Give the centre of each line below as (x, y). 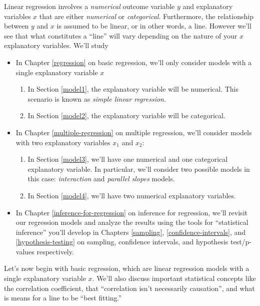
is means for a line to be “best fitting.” (63, 298)
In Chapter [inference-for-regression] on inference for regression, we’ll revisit (131, 212)
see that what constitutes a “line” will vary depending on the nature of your (121, 35)
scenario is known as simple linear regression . (97, 98)
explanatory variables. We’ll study (56, 45)
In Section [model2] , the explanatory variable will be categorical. (126, 115)
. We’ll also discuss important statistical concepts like (174, 278)
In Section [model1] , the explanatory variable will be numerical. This (133, 89)
